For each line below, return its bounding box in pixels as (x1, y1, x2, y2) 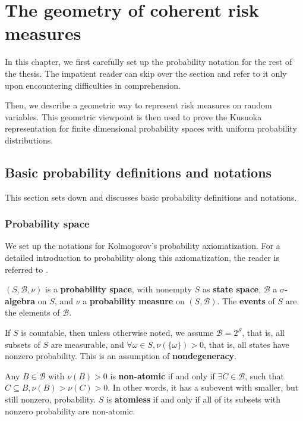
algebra (5, 294, 36, 307)
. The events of (217, 294, 275, 307)
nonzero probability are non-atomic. (5, 404, 135, 417)
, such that (245, 369, 284, 382)
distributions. (5, 133, 53, 146)
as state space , (202, 283, 261, 295)
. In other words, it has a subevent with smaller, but (108, 381, 299, 394)
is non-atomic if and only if (110, 369, 215, 382)
